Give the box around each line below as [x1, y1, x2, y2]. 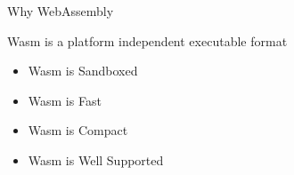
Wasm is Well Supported [28, 150, 164, 169]
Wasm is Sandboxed [28, 61, 138, 80]
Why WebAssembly [7, 2, 114, 20]
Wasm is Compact [28, 121, 128, 139]
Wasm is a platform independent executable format [7, 31, 288, 50]
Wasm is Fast [28, 91, 102, 109]
